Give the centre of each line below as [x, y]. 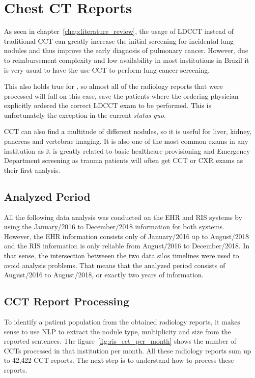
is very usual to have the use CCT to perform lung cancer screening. [107, 69]
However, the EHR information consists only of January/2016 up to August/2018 [127, 236]
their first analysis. [32, 170]
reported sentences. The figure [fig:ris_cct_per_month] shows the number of [120, 341]
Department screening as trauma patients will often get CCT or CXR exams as [124, 160]
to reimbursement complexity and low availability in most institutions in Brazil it [127, 60]
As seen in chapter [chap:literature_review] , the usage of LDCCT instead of [119, 31]
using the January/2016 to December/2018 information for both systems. [114, 227]
